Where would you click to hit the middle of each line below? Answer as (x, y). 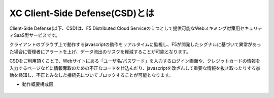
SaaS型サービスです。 (37, 35)
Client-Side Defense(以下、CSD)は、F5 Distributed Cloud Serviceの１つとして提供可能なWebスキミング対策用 (125, 28)
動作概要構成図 (38, 84)
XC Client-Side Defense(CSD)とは (82, 13)
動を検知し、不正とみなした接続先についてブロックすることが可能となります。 (91, 75)
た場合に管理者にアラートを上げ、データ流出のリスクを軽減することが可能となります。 (100, 52)
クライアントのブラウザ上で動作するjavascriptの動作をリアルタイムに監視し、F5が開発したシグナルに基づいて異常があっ (135, 44)
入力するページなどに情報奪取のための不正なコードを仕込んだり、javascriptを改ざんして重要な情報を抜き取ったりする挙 (135, 68)
